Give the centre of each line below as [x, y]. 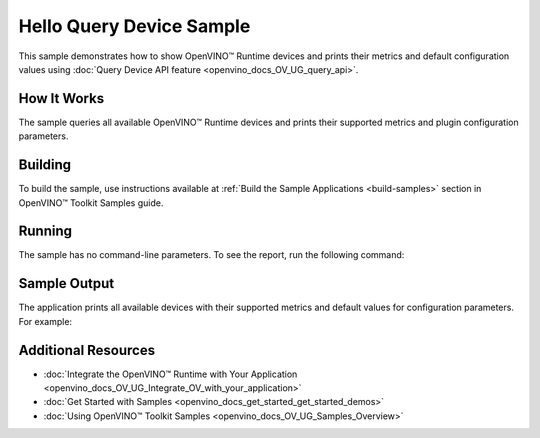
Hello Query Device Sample [134, 26]
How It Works [61, 98]
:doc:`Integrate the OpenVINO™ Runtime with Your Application [170, 374]
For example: [45, 321]
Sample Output [66, 283]
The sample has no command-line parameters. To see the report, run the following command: [211, 255]
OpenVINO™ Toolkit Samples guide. [91, 202]
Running [45, 231]
